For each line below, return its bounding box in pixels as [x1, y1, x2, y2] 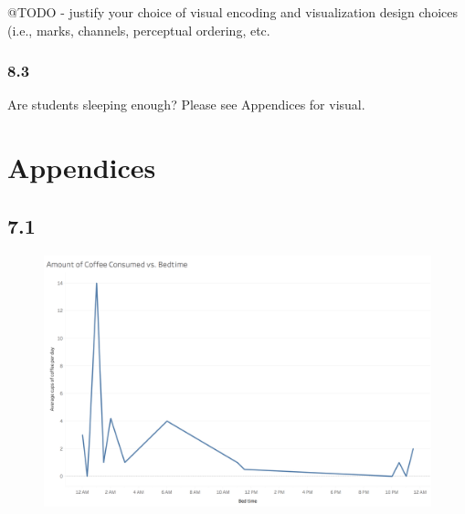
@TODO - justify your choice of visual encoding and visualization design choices [7, 3, 458, 21]
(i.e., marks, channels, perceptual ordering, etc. [7, 20, 270, 39]
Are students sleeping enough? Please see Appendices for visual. [7, 95, 365, 114]
